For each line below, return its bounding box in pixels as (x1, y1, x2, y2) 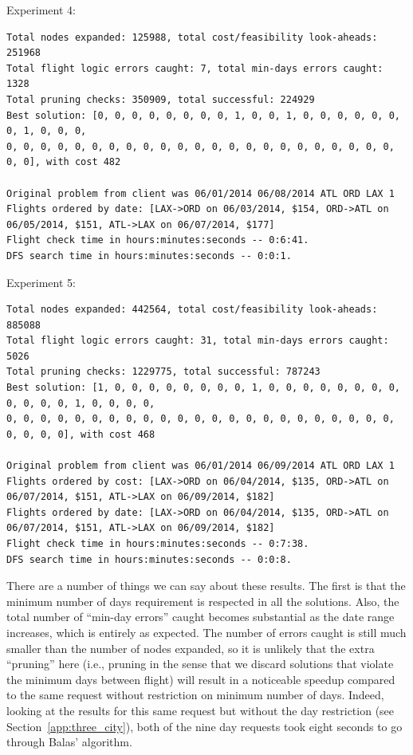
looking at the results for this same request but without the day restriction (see (6, 702, 395, 718)
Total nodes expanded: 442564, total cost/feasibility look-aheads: (6, 304, 378, 316)
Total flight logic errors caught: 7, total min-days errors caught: (6, 62, 383, 74)
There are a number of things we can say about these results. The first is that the (6, 577, 406, 594)
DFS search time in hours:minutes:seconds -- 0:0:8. (6, 553, 292, 565)
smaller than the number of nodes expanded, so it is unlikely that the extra (6, 639, 375, 656)
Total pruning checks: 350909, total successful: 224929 (6, 93, 315, 105)
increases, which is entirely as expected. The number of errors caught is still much (6, 623, 407, 640)
